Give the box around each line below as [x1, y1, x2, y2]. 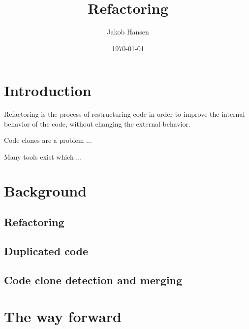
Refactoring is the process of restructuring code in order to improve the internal [4, 109, 245, 119]
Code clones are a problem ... [4, 135, 92, 145]
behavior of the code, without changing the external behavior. [4, 118, 190, 129]
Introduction [4, 80, 92, 100]
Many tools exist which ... [4, 152, 82, 162]
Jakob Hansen [107, 27, 149, 37]
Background [4, 180, 87, 200]
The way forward [4, 306, 122, 326]
